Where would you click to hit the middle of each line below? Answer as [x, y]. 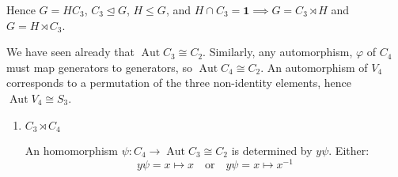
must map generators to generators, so [99, 67]
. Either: [349, 151]
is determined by [272, 151]
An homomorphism [71, 151]
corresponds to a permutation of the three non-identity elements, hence [179, 83]
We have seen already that [70, 52]
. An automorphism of [314, 67]
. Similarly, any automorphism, [278, 52]
